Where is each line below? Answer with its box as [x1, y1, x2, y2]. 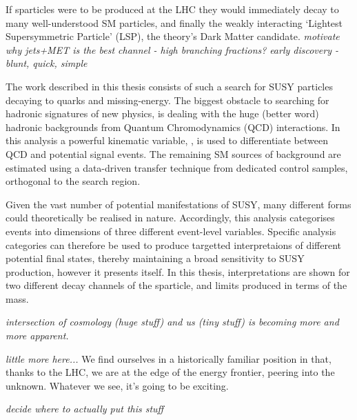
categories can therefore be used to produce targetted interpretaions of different [6, 237, 342, 252]
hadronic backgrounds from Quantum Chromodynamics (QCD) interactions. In [6, 119, 340, 134]
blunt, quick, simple [6, 56, 88, 70]
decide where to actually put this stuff [6, 401, 164, 416]
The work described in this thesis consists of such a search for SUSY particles [6, 79, 333, 93]
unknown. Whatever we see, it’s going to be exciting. [6, 378, 229, 392]
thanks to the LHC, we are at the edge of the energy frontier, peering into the [6, 365, 335, 379]
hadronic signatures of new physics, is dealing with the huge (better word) [6, 106, 319, 121]
